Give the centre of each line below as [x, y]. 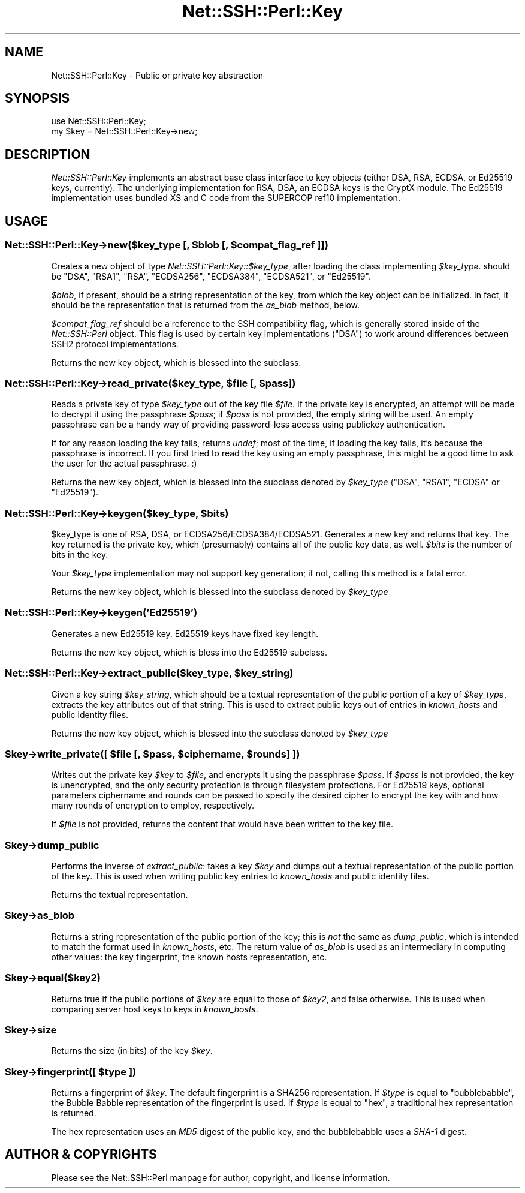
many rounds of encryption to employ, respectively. [153, 806]
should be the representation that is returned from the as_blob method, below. [206, 305]
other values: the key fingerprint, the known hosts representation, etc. [189, 957]
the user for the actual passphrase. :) [124, 464]
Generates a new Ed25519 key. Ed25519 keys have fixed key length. [185, 633]
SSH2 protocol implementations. [115, 344]
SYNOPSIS [37, 98]
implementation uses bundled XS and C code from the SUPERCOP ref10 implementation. [226, 198]
